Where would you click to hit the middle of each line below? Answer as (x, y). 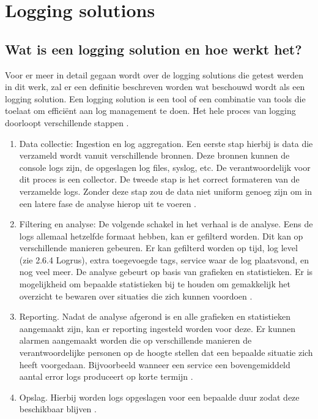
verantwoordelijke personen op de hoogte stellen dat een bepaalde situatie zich (166, 353)
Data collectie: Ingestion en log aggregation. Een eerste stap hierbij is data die (166, 143)
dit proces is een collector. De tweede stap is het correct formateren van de (159, 179)
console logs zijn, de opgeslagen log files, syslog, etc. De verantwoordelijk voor (165, 167)
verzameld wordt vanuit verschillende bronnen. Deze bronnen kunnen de (154, 155)
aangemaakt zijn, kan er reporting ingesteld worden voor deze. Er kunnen (157, 328)
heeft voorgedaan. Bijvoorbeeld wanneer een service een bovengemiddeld (155, 364)
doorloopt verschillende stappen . (67, 122)
